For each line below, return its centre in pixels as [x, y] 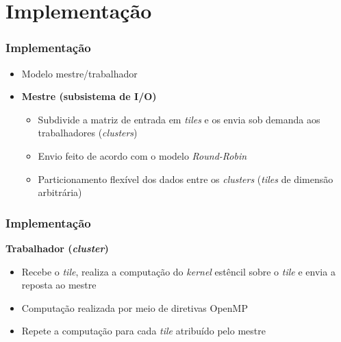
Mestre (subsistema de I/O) [89, 96]
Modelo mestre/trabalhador [79, 73]
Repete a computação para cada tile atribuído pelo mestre [143, 331]
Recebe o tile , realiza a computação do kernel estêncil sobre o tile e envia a [178, 271]
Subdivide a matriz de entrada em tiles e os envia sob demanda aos [179, 119]
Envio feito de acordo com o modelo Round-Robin [142, 155]
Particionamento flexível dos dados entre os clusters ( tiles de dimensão [186, 179]
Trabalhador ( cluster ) [57, 248]
